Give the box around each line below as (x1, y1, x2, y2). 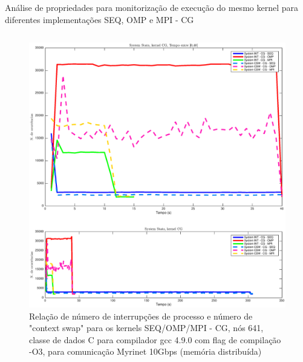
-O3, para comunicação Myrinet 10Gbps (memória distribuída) (29, 345, 262, 358)
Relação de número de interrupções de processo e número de (29, 309, 253, 322)
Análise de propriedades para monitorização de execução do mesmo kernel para (5, 1, 298, 13)
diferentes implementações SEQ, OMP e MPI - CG (5, 13, 194, 25)
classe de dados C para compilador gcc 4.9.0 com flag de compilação (29, 333, 281, 346)
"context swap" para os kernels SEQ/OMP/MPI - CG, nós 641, (29, 321, 264, 334)
